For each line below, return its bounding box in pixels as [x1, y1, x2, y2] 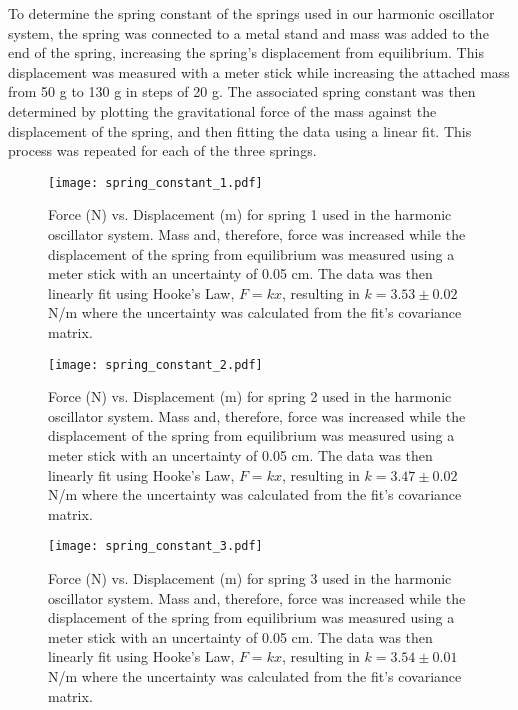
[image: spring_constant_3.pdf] [48, 539, 263, 554]
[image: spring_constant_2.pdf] [48, 357, 263, 372]
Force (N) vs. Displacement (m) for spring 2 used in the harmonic [48, 386, 452, 407]
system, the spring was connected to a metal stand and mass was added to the [8, 22, 489, 43]
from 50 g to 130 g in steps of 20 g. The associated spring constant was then [8, 81, 476, 102]
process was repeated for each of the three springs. [8, 140, 317, 161]
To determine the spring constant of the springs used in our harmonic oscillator [8, 3, 495, 23]
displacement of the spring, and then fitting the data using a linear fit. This [8, 120, 472, 141]
